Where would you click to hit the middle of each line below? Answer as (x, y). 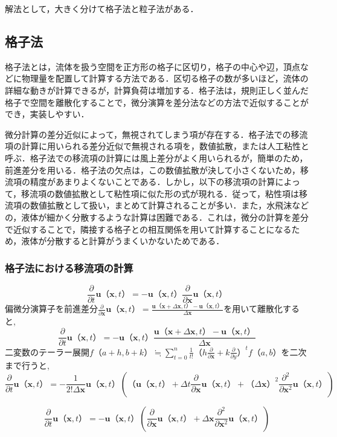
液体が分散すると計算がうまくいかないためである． (123, 241)
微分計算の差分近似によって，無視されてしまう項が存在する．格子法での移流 (156, 134)
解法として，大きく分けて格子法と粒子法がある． (102, 8)
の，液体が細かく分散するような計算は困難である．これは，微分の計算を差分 (157, 217)
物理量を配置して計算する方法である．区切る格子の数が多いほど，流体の (165, 78)
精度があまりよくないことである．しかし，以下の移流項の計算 (152, 182)
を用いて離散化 (253, 309)
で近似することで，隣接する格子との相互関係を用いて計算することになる (148, 229)
